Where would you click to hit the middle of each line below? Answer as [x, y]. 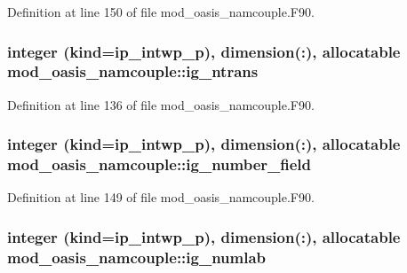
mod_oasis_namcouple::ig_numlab [137, 257]
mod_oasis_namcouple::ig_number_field [160, 164]
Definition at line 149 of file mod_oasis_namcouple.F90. [161, 197]
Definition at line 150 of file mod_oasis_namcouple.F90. [161, 12]
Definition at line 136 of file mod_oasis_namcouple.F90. [161, 104]
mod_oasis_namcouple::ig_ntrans [133, 71]
